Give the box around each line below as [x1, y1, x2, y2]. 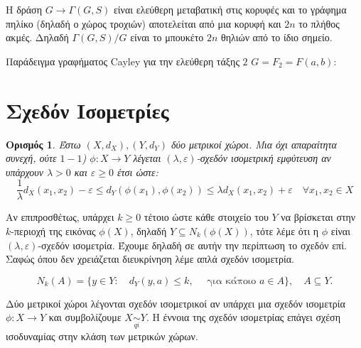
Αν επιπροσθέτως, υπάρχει [6, 210, 114, 224]
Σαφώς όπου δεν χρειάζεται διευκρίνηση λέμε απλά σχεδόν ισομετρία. [6, 251, 294, 266]
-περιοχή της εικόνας [11, 223, 96, 238]
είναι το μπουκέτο [130, 30, 204, 45]
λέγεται [133, 151, 161, 165]
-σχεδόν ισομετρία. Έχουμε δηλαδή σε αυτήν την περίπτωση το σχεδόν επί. [38, 237, 347, 252]
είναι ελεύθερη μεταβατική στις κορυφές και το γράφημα [113, 2, 347, 16]
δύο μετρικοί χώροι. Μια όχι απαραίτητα [171, 136, 337, 151]
